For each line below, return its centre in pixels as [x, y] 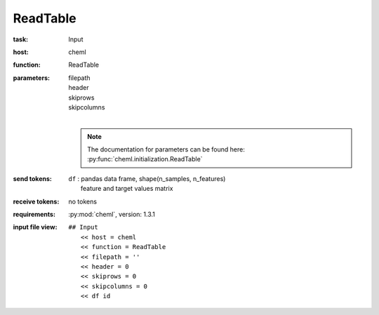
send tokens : [33, 178]
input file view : [35, 227]
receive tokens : [36, 201]
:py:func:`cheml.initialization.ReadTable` [145, 159]
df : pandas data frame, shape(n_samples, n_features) [147, 178]
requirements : [34, 215]
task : [20, 39]
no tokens [83, 201]
